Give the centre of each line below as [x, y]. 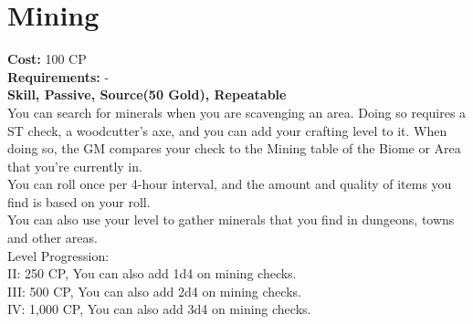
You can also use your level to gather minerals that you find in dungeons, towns [231, 219]
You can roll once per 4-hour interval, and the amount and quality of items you [230, 184]
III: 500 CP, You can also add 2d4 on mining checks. [154, 291]
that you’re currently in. [75, 166]
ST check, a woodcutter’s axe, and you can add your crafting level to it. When [227, 130]
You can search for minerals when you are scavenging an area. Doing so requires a [237, 112]
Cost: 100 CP [47, 59]
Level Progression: [58, 255]
